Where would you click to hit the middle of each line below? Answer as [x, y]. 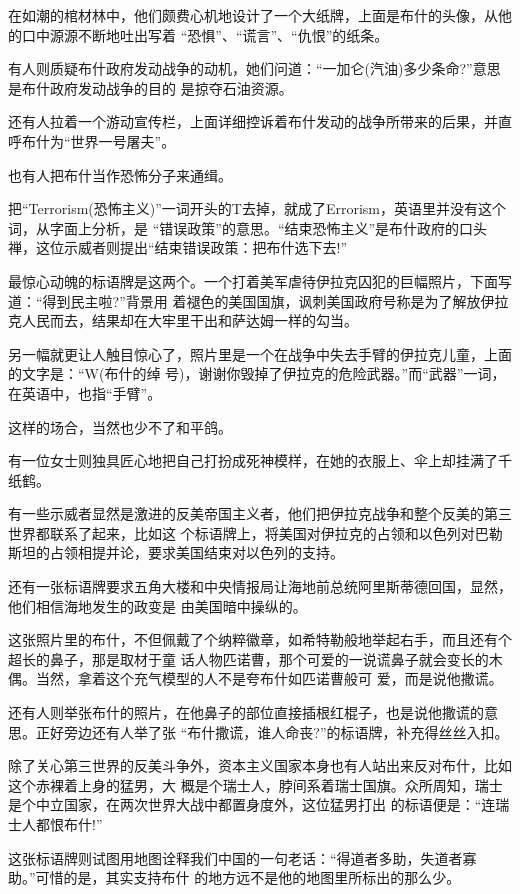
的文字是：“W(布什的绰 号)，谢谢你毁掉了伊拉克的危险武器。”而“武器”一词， [257, 373]
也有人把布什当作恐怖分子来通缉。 [120, 174]
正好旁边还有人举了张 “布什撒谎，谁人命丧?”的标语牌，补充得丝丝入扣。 [272, 731]
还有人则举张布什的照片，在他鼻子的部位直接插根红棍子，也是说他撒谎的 [246, 712]
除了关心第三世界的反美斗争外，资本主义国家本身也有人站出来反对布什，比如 [260, 765]
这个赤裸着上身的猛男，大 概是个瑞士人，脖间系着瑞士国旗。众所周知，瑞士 [255, 784]
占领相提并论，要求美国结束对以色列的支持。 [196, 552]
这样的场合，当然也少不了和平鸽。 [120, 426]
